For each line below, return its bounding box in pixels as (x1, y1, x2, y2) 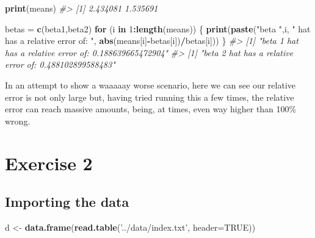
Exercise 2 (5, 150, 93, 175)
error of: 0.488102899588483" (5, 58, 115, 71)
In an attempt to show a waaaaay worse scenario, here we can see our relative (5, 78, 296, 91)
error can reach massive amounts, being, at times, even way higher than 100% (5, 103, 297, 115)
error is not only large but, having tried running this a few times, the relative (5, 90, 294, 103)
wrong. (5, 114, 31, 127)
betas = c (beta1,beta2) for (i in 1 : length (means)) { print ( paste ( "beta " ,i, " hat (5, 22, 311, 35)
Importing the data (5, 192, 129, 211)
